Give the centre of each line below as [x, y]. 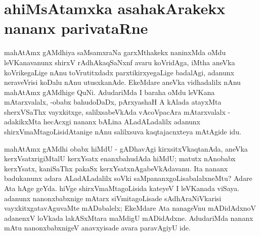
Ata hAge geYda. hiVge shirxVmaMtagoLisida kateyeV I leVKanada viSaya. [122, 188]
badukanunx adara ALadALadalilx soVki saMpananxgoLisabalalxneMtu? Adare [128, 178]
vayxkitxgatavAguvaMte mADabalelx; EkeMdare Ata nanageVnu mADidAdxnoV [130, 208]
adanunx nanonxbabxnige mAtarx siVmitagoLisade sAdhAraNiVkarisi [113, 198]
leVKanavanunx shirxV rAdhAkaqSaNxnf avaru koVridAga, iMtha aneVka [120, 62]
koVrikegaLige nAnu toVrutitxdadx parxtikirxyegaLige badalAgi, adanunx [119, 72]
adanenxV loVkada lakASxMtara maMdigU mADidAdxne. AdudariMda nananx [129, 218]
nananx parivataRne [76, 28]
